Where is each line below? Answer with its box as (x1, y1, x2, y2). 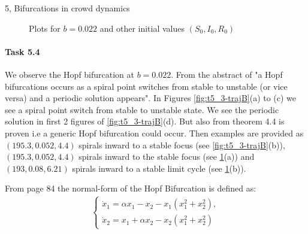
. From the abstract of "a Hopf (171, 68, 283, 80)
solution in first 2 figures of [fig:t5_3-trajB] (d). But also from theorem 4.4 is (5, 115, 285, 127)
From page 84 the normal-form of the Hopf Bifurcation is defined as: (5, 182, 256, 195)
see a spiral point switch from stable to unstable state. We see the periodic (5, 103, 279, 116)
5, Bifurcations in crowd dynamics (5, 2, 130, 14)
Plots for (29, 22, 61, 34)
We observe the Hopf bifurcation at (5, 68, 135, 80)
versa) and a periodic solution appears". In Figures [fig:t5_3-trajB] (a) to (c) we (5, 92, 297, 104)
